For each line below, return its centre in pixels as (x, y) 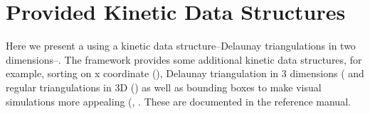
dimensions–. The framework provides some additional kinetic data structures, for (184, 59)
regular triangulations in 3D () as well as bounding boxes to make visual (164, 87)
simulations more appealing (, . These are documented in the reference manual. (178, 101)
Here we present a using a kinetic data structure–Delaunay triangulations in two (181, 46)
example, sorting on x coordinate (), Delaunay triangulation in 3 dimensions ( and (185, 73)
